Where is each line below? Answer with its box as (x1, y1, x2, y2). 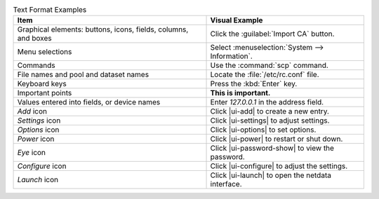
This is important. (210, 88, 271, 98)
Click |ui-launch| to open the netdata (210, 170, 331, 180)
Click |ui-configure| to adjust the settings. (210, 161, 348, 171)
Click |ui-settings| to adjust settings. (210, 116, 330, 125)
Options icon (17, 125, 60, 135)
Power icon (17, 134, 55, 144)
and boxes (17, 34, 52, 43)
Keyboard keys (17, 79, 67, 89)
